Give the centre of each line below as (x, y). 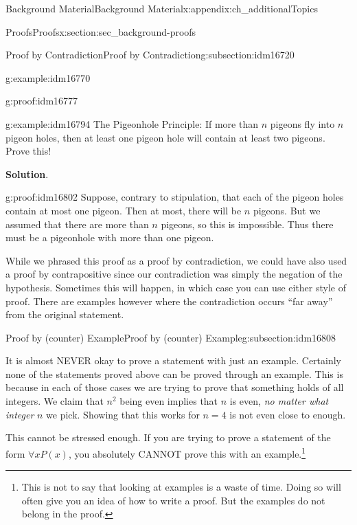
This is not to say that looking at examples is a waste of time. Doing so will (181, 487)
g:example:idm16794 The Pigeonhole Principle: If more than (132, 123)
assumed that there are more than (77, 224)
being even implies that (169, 401)
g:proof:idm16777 (42, 101)
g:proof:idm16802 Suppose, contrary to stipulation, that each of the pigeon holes (175, 197)
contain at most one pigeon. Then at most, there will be (124, 210)
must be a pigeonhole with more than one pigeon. (110, 237)
